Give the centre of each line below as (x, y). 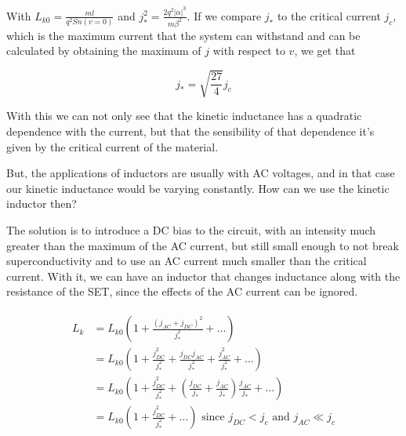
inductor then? (42, 203)
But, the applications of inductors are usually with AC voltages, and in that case (201, 173)
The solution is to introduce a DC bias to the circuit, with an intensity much (191, 230)
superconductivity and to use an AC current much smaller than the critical (187, 261)
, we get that (325, 51)
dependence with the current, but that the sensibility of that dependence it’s (190, 131)
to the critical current (329, 15)
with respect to (249, 51)
